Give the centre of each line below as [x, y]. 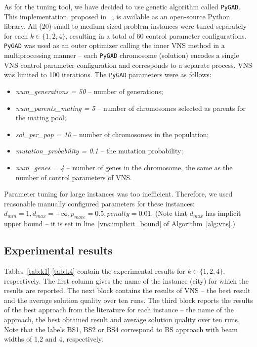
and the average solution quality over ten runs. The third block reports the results [128, 300]
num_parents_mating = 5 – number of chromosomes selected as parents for [130, 108]
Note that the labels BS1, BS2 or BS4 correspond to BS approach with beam [121, 329]
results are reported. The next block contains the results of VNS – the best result [127, 290]
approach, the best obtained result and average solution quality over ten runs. [122, 319]
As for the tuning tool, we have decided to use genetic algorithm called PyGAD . [122, 6]
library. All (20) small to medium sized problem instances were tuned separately [125, 26]
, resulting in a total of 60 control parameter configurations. [156, 35]
